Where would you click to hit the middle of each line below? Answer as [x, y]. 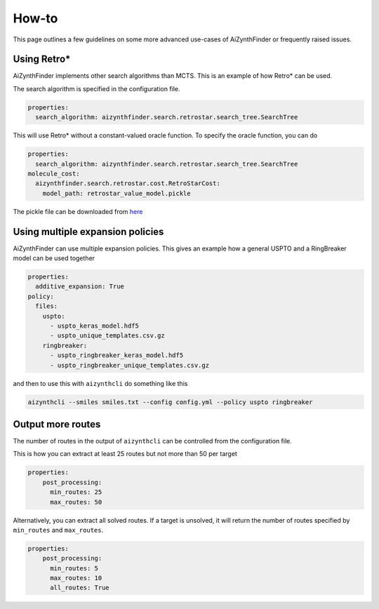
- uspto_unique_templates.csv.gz [107, 336]
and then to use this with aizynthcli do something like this [100, 383]
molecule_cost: [54, 173]
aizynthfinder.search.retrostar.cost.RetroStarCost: [128, 183]
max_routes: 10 [76, 578]
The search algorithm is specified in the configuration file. [97, 88]
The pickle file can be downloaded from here [78, 211]
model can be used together [54, 258]
